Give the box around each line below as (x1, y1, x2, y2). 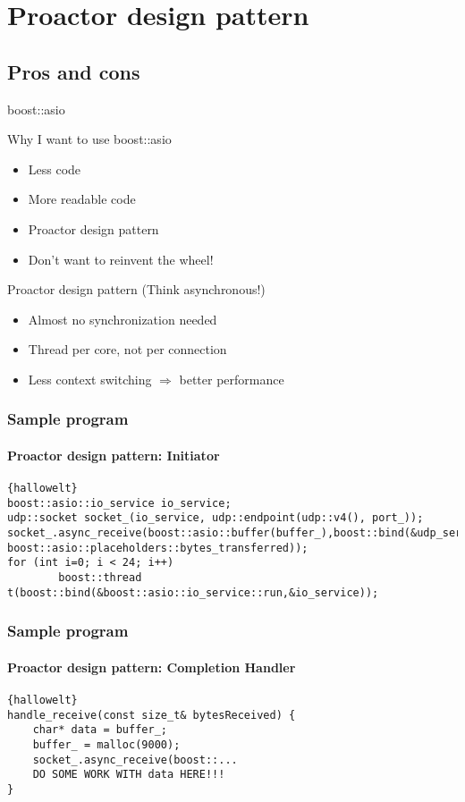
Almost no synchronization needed (28, 309, 217, 328)
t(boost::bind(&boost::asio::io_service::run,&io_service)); (7, 586, 379, 599)
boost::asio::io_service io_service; (7, 496, 232, 510)
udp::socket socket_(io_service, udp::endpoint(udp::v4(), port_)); (7, 511, 424, 525)
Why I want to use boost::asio (7, 130, 172, 148)
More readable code (28, 190, 136, 208)
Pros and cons (7, 57, 140, 85)
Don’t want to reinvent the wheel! (28, 249, 214, 268)
